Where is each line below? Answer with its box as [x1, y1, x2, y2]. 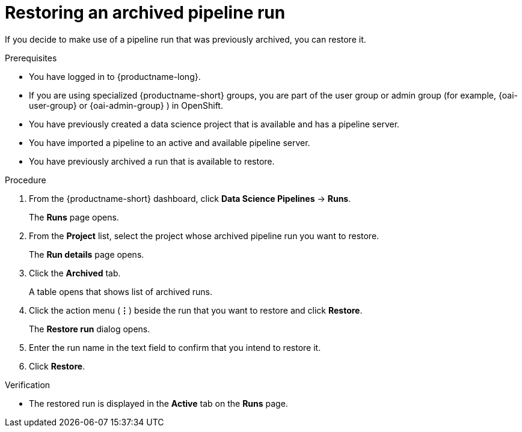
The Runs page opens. [29, 211, 119, 222]
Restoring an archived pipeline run [5, 2, 286, 23]
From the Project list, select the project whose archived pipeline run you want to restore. [29, 230, 379, 241]
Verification [5, 379, 51, 390]
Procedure [5, 174, 46, 185]
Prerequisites [5, 52, 57, 63]
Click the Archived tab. [29, 267, 121, 278]
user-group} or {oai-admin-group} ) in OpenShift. [29, 100, 223, 111]
